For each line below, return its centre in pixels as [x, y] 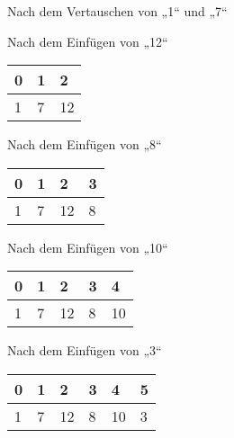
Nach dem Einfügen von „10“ [88, 247]
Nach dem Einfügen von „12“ [88, 41]
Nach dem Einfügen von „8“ [85, 144]
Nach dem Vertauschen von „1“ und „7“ [117, 11]
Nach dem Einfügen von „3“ [85, 350]
